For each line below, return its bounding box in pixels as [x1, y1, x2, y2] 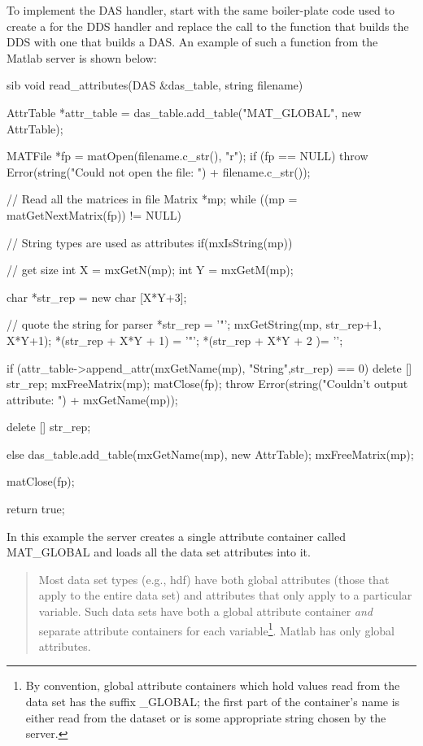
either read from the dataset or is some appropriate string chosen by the [25, 709, 386, 726]
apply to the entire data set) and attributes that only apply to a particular [38, 587, 412, 604]
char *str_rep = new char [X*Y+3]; [7, 288, 187, 305]
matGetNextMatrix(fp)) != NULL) [7, 206, 181, 223]
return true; [7, 500, 65, 517]
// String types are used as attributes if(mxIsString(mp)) [7, 233, 293, 251]
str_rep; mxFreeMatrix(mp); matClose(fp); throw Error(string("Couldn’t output [7, 375, 408, 392]
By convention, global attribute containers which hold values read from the [25, 677, 400, 694]
